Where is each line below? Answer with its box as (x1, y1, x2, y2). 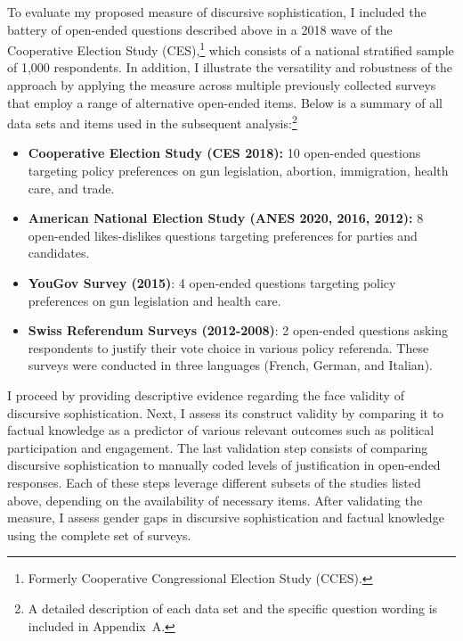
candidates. (28, 243, 90, 262)
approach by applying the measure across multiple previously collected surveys (7, 76, 436, 95)
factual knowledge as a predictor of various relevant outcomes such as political (7, 421, 435, 440)
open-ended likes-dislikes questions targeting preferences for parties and (28, 226, 418, 244)
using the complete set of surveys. (7, 525, 191, 544)
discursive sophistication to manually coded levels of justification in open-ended (7, 456, 441, 474)
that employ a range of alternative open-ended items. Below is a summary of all (7, 93, 443, 111)
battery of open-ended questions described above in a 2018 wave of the (7, 20, 393, 38)
